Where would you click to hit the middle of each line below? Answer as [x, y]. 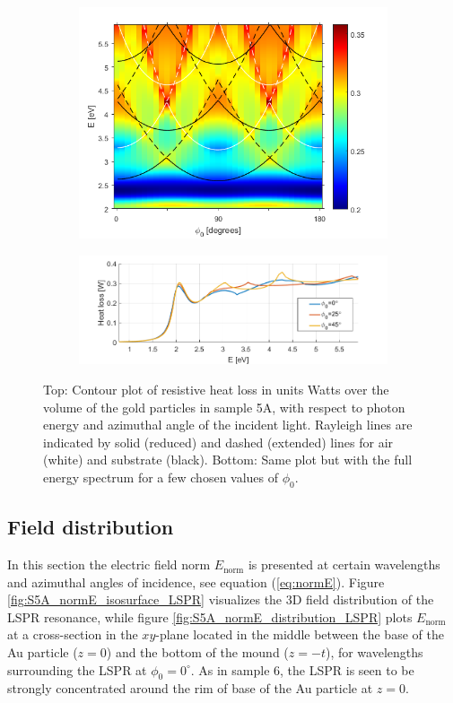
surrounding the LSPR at [77, 669]
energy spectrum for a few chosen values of [161, 477]
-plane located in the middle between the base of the [300, 634]
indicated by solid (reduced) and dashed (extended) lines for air [218, 442]
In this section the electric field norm [109, 564]
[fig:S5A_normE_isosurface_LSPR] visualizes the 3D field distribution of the [221, 599]
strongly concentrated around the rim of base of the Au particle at [190, 688]
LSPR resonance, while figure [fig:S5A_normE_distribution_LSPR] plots [210, 616]
